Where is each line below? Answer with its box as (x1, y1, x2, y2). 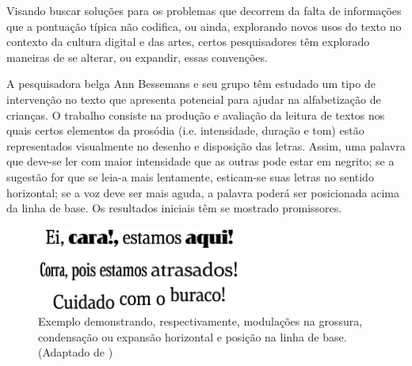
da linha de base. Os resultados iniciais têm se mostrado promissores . (6, 200, 342, 216)
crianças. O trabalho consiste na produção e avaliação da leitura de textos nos (6, 106, 385, 123)
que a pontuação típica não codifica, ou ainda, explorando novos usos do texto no (6, 17, 402, 34)
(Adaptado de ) (38, 344, 113, 360)
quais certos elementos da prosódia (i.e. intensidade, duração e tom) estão (6, 122, 364, 139)
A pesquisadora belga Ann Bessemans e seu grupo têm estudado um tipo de (6, 75, 376, 92)
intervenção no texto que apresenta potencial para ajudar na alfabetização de (6, 90, 381, 107)
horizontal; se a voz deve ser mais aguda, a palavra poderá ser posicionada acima (6, 184, 399, 200)
